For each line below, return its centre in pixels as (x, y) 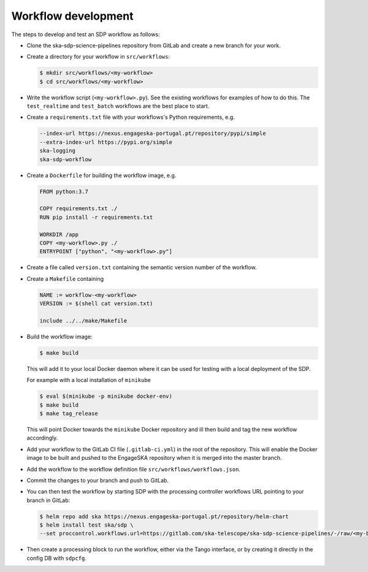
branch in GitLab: (48, 500)
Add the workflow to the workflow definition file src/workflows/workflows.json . (133, 469)
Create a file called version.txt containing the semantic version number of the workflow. (142, 267)
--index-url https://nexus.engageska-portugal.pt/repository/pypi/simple (153, 134)
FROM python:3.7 (64, 191)
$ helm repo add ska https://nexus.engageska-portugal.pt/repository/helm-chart (164, 516)
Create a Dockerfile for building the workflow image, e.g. (102, 175)
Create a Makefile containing (65, 278)
